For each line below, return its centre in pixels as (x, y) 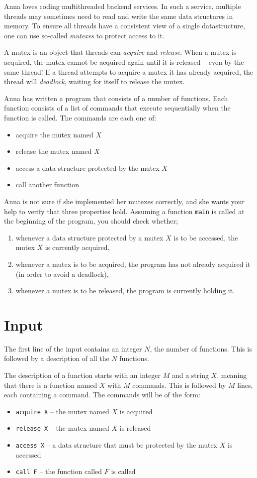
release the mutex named (54, 151)
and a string (190, 375)
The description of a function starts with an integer (82, 375)
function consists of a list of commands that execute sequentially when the (117, 108)
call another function (47, 184)
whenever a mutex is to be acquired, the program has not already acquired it (133, 264)
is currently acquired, (77, 247)
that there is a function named (51, 385)
